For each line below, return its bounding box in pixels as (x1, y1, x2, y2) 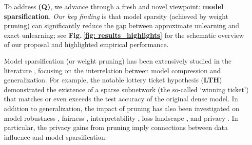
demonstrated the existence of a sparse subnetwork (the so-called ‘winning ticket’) (4, 84, 249, 94)
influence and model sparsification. (4, 131, 107, 142)
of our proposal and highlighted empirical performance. (4, 39, 169, 49)
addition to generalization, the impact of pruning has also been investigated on (4, 103, 239, 113)
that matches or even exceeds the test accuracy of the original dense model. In (4, 94, 238, 104)
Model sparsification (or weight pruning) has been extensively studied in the (4, 55, 232, 65)
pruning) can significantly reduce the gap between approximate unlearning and (4, 20, 239, 31)
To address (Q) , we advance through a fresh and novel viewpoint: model (4, 1, 224, 11)
